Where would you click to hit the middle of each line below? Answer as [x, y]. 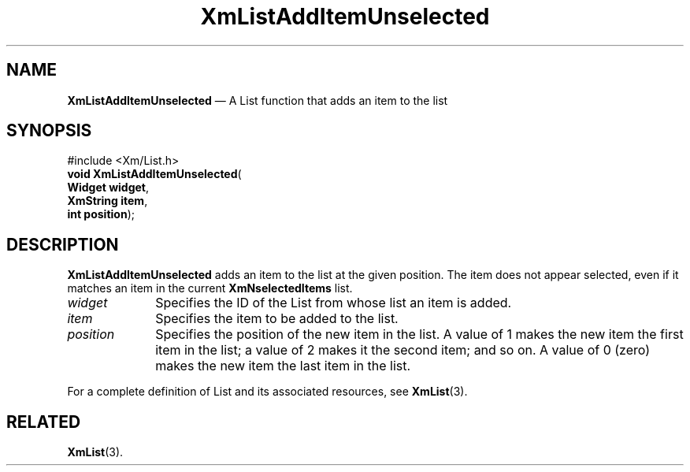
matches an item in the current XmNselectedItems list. [210, 288]
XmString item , [108, 201]
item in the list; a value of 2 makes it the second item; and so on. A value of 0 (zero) [403, 350]
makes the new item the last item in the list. [283, 366]
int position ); [101, 214]
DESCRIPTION [63, 244]
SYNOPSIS [49, 131]
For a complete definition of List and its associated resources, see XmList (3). [267, 392]
